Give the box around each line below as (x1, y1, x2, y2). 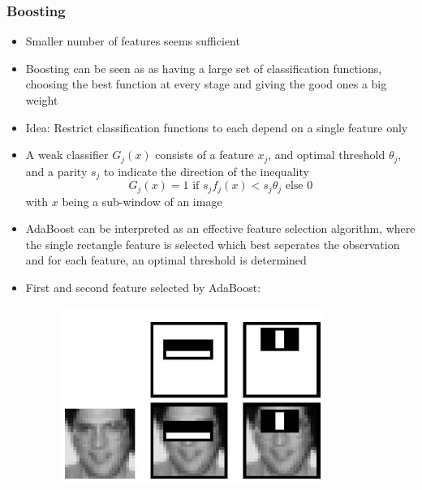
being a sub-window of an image (62, 192, 222, 209)
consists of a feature (155, 146, 254, 163)
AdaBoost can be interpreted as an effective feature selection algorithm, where (25, 220, 416, 237)
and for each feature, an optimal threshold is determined (25, 251, 307, 269)
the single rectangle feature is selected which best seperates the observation (25, 235, 400, 252)
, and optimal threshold (268, 146, 385, 163)
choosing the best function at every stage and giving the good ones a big (25, 75, 387, 92)
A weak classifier (25, 146, 109, 163)
